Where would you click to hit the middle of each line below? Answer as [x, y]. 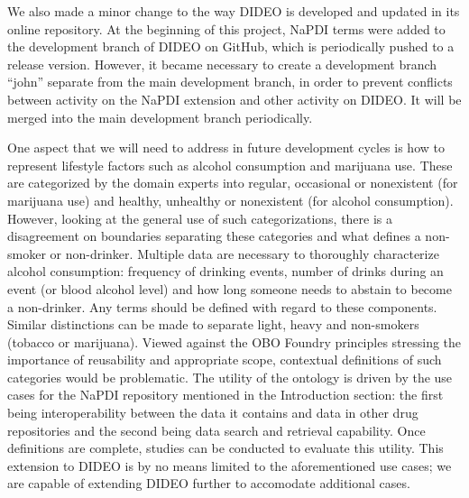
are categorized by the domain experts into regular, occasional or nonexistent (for [233, 183]
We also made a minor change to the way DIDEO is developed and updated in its [234, 11]
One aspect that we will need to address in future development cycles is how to [226, 148]
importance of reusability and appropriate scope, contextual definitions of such [225, 360]
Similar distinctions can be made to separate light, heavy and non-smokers [213, 324]
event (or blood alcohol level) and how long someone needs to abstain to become [230, 288]
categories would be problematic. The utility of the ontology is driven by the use [230, 377]
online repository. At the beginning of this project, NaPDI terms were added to [226, 28]
